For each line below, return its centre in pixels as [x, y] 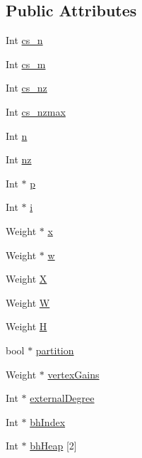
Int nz [19, 159]
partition [55, 350]
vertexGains [73, 374]
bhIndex [48, 421]
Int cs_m [26, 64]
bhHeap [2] [53, 446]
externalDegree [62, 398]
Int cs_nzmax [36, 111]
